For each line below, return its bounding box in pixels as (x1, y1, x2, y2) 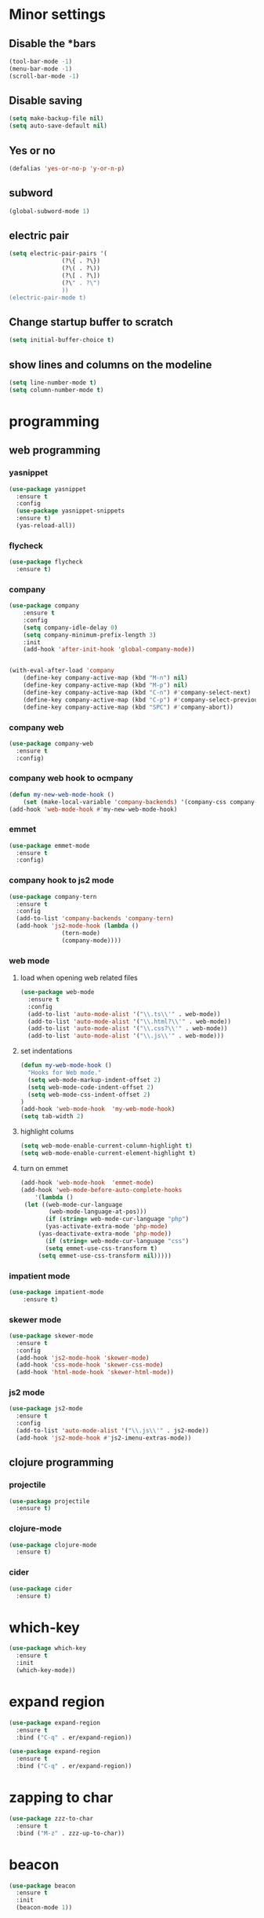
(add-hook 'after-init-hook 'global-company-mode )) (23, 646, 195, 654)
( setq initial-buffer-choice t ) (9, 336, 114, 344)
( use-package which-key (9, 1645, 87, 1652)
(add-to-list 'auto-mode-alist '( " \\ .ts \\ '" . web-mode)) (27, 1010, 221, 1018)
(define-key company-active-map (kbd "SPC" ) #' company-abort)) (23, 703, 234, 711)
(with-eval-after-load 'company (9, 666, 114, 675)
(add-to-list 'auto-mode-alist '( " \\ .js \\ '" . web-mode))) (27, 1032, 225, 1040)
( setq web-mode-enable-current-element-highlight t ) (20, 1150, 197, 1157)
